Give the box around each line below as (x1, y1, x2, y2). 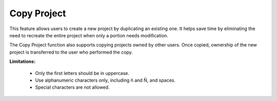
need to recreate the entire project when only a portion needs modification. (9, 32, 169, 38)
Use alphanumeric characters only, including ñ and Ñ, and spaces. (35, 77, 176, 83)
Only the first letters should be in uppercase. (35, 70, 130, 76)
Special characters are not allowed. (35, 84, 110, 90)
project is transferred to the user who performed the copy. (9, 49, 133, 55)
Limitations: (9, 59, 36, 65)
